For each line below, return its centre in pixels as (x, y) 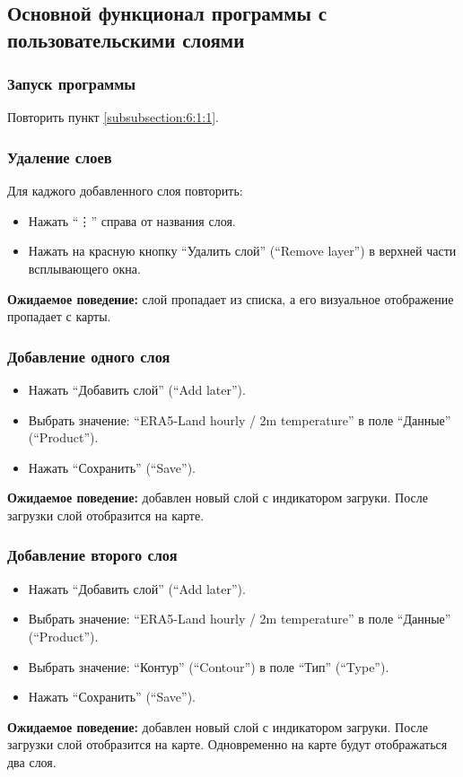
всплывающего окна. (84, 268)
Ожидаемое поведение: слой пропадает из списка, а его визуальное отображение (231, 298)
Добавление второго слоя (92, 555)
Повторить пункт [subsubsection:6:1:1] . (113, 117)
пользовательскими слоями (126, 39)
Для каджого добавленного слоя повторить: (125, 191)
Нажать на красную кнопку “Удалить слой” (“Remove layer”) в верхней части (242, 251)
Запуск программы (72, 84)
